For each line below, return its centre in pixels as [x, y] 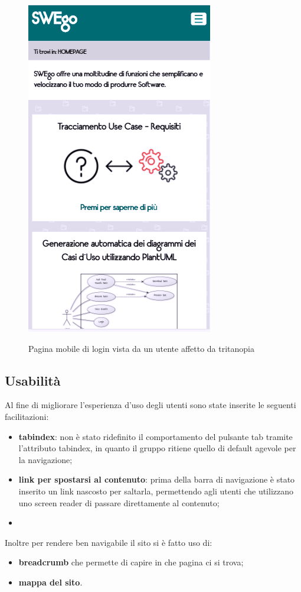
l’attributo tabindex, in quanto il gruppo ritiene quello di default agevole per [157, 448]
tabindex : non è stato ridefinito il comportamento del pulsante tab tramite [156, 436]
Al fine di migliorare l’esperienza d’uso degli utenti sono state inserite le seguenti [150, 405]
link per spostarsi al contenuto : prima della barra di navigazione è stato [157, 479]
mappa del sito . [50, 582]
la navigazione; [45, 459]
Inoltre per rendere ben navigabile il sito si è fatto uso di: [109, 542]
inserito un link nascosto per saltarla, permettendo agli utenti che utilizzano [156, 491]
